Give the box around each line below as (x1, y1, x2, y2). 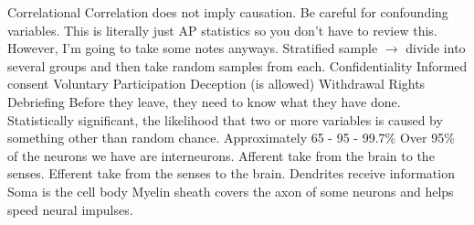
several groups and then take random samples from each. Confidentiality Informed (7, 56, 468, 75)
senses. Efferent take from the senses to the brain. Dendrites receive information (7, 164, 455, 183)
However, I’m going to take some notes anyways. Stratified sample (7, 38, 378, 58)
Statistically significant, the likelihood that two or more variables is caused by (7, 110, 443, 129)
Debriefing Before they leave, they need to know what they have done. (7, 91, 401, 111)
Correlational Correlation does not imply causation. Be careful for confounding (7, 3, 448, 21)
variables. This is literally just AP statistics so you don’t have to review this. (7, 20, 437, 39)
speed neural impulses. (7, 199, 133, 219)
